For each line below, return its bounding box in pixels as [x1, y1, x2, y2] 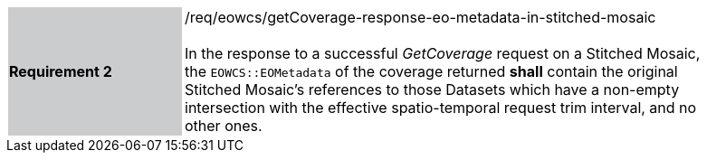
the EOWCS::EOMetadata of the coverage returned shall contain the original [185, 62, 678, 80]
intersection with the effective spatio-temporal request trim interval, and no [185, 99, 697, 117]
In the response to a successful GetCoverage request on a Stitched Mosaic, [185, 44, 701, 62]
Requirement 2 [9, 62, 112, 80]
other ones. [185, 117, 263, 135]
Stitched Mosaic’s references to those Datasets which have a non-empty [185, 80, 680, 99]
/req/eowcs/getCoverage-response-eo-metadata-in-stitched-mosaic [185, 8, 656, 26]
